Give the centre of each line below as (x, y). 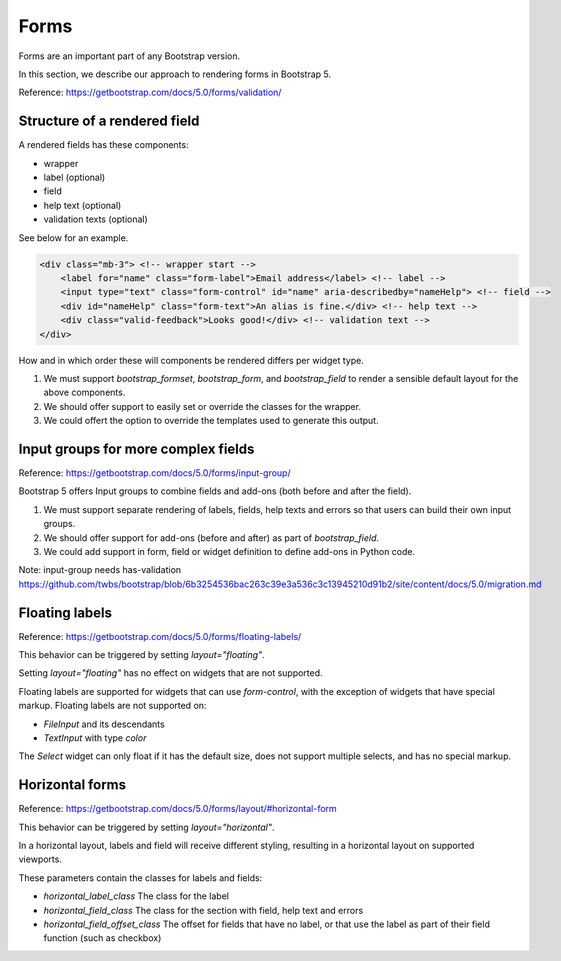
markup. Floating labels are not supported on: (112, 706)
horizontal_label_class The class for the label (136, 896)
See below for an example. (73, 237)
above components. (84, 392)
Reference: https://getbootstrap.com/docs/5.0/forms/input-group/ (154, 472)
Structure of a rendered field (109, 121)
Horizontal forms (72, 785)
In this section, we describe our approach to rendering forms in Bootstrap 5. (175, 74)
